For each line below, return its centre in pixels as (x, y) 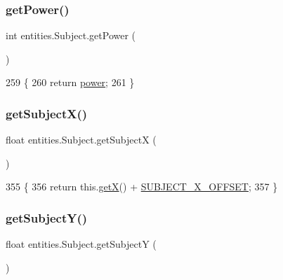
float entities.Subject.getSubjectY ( (81, 244)
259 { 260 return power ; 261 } (70, 82)
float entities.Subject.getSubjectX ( (81, 140)
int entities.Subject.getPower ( (71, 35)
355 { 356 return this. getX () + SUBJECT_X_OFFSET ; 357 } (142, 187)
